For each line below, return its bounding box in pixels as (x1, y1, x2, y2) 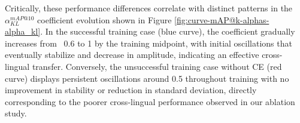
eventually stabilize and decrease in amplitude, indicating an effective (5, 48, 259, 61)
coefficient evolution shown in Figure (37, 13, 172, 26)
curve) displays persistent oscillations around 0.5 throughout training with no (5, 72, 289, 84)
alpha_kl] (5, 25, 41, 38)
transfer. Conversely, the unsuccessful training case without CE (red (32, 60, 282, 72)
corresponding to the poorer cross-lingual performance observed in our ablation (5, 95, 295, 107)
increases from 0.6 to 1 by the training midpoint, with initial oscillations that (5, 36, 292, 49)
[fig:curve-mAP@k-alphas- (174, 13, 269, 26)
